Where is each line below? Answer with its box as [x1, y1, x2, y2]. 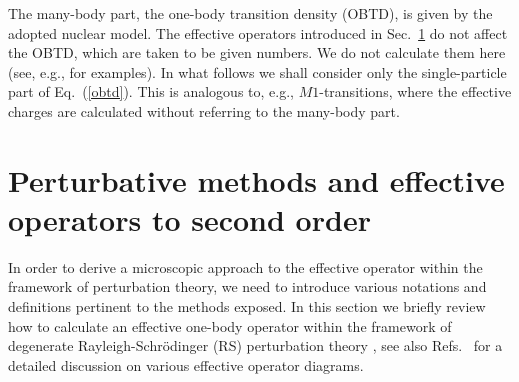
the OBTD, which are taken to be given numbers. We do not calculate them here [8, 42, 506, 63]
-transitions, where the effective [319, 81, 512, 102]
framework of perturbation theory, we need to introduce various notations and [8, 276, 487, 297]
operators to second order [8, 198, 371, 239]
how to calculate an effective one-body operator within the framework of [8, 315, 452, 336]
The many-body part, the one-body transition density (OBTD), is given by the [8, 3, 493, 23]
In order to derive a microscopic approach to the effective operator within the [8, 256, 483, 277]
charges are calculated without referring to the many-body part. [8, 100, 400, 121]
